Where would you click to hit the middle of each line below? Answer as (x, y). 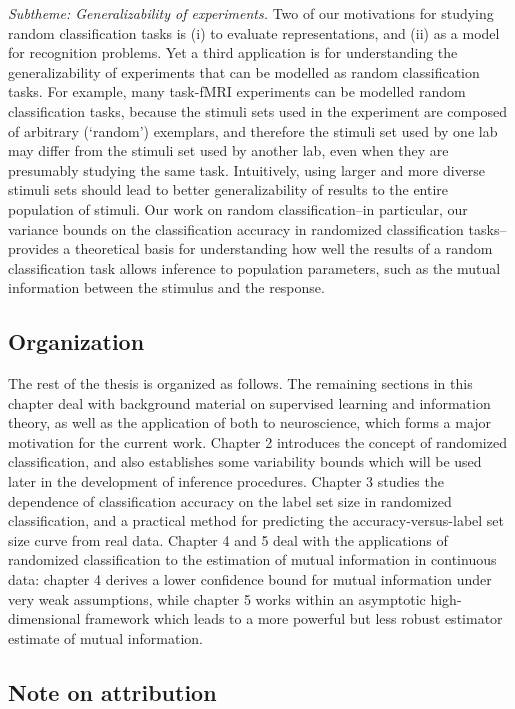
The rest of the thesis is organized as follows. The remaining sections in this (240, 383)
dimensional (44, 618)
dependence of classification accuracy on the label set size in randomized (230, 500)
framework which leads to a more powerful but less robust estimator (294, 618)
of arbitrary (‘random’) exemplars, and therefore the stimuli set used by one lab (253, 130)
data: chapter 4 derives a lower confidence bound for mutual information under (250, 579)
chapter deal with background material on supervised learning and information (249, 402)
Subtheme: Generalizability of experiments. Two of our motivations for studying (251, 13)
